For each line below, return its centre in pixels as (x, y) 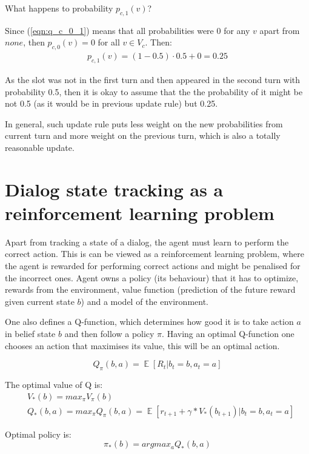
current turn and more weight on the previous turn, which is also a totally (143, 135)
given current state (40, 301)
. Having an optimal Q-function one (228, 334)
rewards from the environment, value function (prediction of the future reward (150, 289)
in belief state (30, 334)
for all (109, 42)
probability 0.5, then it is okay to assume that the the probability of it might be (154, 91)
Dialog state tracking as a (114, 189)
